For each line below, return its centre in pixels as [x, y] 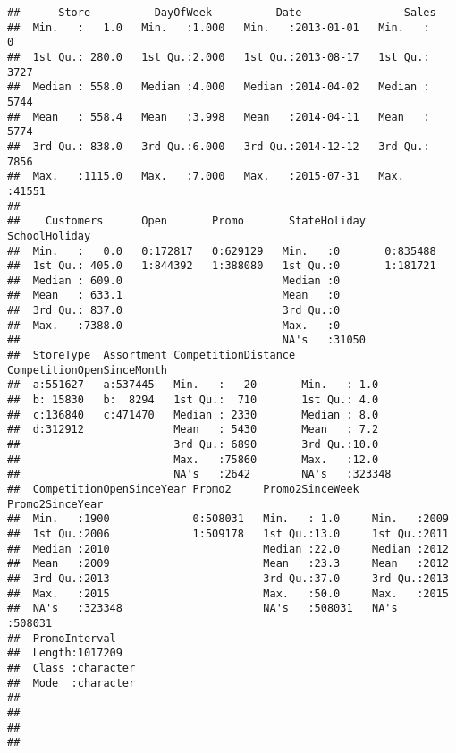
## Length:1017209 [65, 653]
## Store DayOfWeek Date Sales [222, 13]
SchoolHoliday [49, 236]
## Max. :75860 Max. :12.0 [193, 459]
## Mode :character [72, 683]
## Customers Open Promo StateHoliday [186, 221]
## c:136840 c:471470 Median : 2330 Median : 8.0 [193, 415]
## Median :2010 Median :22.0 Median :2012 [228, 549]
